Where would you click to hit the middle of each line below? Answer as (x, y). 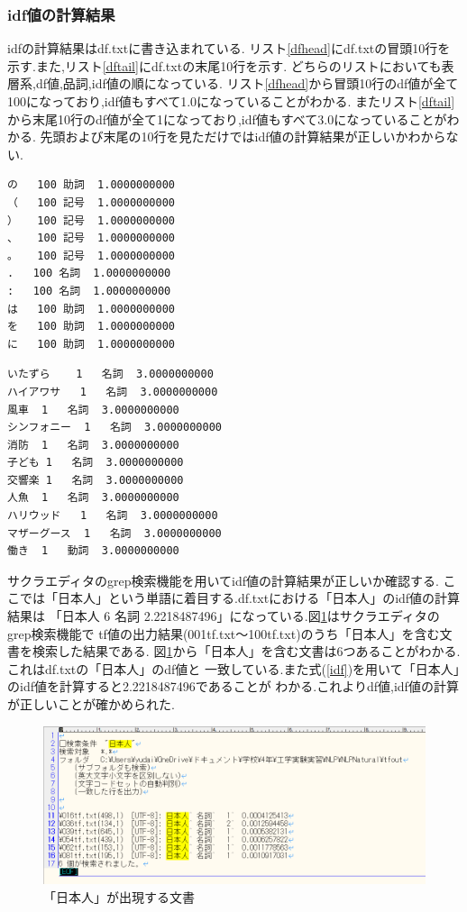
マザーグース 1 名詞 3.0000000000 (114, 533)
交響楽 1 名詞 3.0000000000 (96, 480)
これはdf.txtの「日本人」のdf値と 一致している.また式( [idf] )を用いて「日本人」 (233, 668)
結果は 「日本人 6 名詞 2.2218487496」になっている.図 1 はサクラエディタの (224, 616)
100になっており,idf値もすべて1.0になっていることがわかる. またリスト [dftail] (231, 101)
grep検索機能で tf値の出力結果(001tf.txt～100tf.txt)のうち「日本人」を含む (224, 633)
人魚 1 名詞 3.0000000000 (93, 498)
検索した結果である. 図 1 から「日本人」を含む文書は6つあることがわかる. (246, 651)
